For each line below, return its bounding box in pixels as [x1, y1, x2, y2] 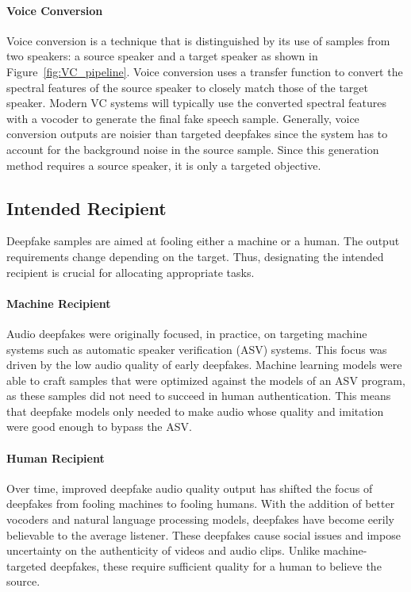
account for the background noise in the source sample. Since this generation [6, 140, 379, 157]
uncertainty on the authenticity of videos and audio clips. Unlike [6, 542, 320, 559]
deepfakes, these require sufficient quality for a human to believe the [50, 557, 382, 574]
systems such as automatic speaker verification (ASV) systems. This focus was [6, 340, 387, 357]
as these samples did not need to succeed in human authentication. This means [6, 387, 391, 404]
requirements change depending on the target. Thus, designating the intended [6, 248, 384, 264]
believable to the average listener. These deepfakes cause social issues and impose [6, 526, 401, 543]
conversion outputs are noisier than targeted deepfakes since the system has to [6, 125, 388, 142]
